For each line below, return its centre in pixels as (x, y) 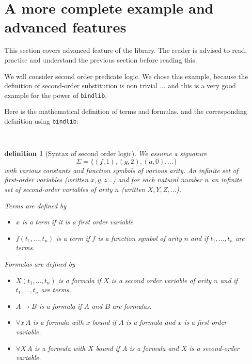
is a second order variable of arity (162, 280)
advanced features (65, 27)
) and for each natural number (157, 180)
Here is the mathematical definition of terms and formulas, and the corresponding (126, 111)
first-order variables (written (47, 180)
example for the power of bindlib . (56, 95)
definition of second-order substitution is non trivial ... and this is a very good (120, 86)
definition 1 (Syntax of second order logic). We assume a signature (106, 153)
